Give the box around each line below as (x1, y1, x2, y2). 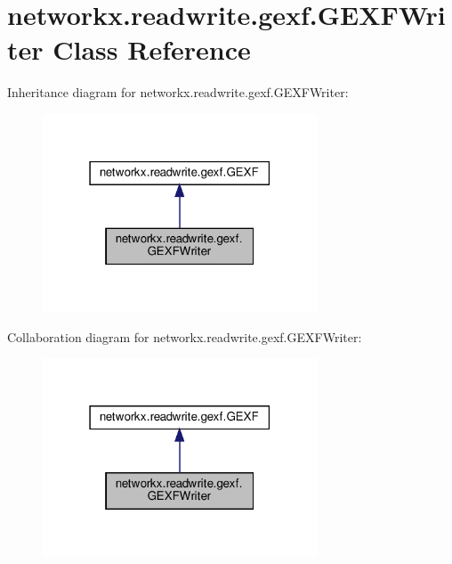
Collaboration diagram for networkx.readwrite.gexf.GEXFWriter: (7, 327, 362, 346)
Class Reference (52, 31, 251, 68)
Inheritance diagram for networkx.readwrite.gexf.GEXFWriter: (7, 83, 349, 102)
